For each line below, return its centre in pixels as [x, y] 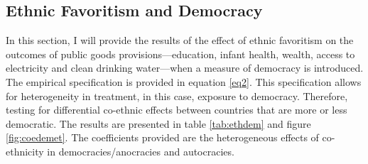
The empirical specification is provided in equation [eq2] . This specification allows [184, 81]
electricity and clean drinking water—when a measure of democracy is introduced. [185, 68]
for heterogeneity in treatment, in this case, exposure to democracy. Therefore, [177, 95]
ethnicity [25, 151]
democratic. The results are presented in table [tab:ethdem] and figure [158, 123]
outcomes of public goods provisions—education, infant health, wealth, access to [180, 54]
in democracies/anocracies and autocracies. [141, 151]
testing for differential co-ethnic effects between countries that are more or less [177, 110]
